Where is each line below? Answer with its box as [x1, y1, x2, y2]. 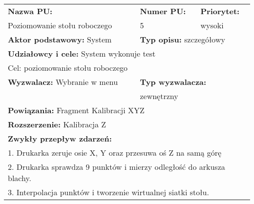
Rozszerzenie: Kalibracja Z [8, 119, 106, 130]
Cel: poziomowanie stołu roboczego [8, 62, 128, 73]
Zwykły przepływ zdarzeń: [8, 133, 112, 144]
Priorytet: [200, 5, 240, 17]
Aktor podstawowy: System [8, 34, 112, 45]
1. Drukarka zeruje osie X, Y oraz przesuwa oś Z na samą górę [8, 147, 222, 158]
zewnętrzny [140, 90, 178, 102]
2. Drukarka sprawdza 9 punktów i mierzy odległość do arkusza [8, 161, 225, 172]
